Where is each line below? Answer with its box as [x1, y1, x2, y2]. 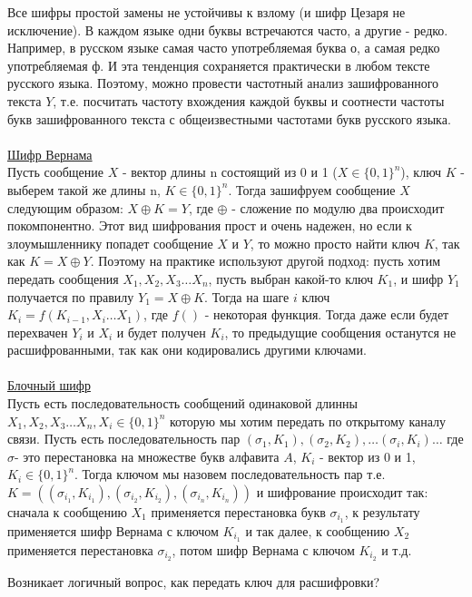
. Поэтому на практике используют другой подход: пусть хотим [90, 251, 441, 270]
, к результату [344, 503, 420, 522]
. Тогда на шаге [204, 287, 290, 306]
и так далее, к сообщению [245, 521, 390, 540]
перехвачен [7, 322, 68, 341]
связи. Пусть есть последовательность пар [7, 429, 241, 448]
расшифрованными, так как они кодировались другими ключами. [7, 340, 367, 359]
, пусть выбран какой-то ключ [208, 269, 373, 288]
